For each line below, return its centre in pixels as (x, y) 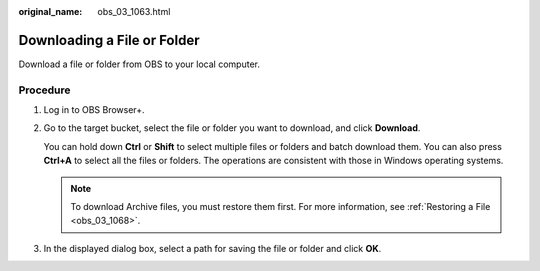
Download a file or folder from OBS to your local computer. (139, 64)
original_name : (50, 11)
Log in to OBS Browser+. (94, 110)
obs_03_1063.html (134, 11)
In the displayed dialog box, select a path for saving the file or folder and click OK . (212, 248)
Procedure (44, 90)
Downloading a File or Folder (109, 40)
